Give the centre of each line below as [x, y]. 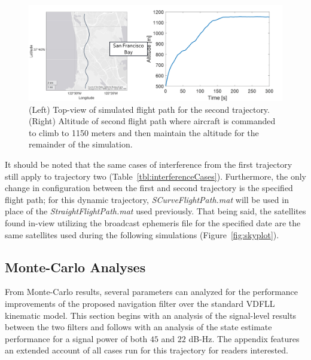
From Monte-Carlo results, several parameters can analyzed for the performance [152, 292]
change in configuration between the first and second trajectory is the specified [149, 188]
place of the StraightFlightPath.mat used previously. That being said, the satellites [155, 211]
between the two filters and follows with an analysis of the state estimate [138, 327]
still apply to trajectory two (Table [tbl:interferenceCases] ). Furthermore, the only [155, 176]
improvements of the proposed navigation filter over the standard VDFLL [140, 303]
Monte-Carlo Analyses [75, 267]
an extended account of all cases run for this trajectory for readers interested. [147, 350]
